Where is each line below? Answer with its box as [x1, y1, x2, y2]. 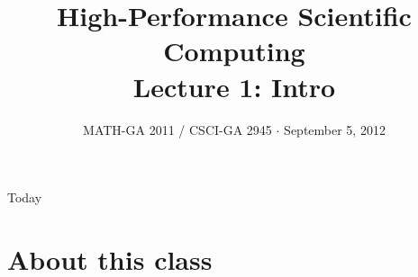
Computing [163, 32, 305, 69]
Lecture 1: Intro [132, 67, 336, 104]
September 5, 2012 [284, 120, 386, 138]
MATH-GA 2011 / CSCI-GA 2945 [83, 120, 272, 138]
